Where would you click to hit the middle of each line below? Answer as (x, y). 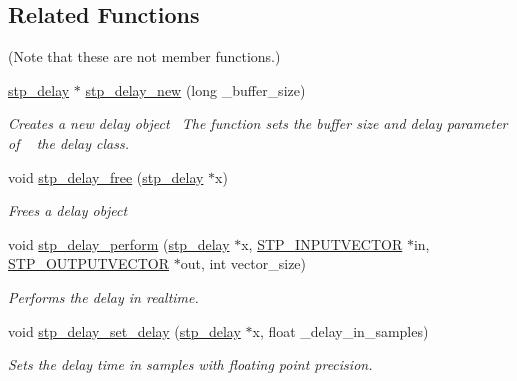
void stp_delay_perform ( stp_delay (119, 243)
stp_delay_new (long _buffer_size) (195, 89)
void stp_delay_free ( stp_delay (106, 176)
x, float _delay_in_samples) (340, 330)
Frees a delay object (68, 210)
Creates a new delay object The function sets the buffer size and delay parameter (258, 123)
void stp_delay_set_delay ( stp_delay (124, 330)
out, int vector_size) (243, 263)
